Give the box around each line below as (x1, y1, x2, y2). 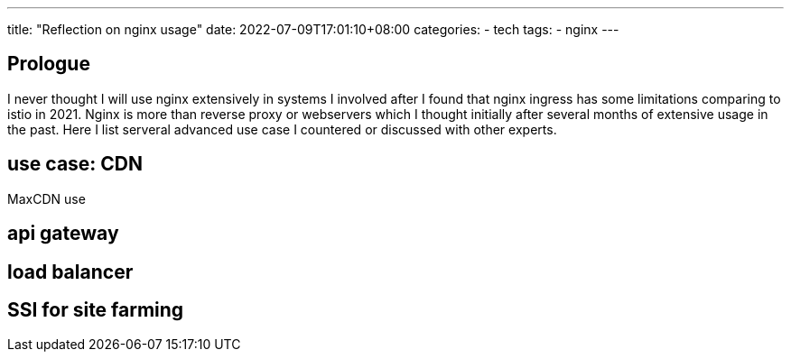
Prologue (7, 52, 90, 76)
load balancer (7, 260, 134, 283)
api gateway (7, 222, 119, 245)
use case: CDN (7, 152, 144, 176)
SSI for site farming (7, 298, 184, 321)
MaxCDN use (7, 190, 86, 207)
